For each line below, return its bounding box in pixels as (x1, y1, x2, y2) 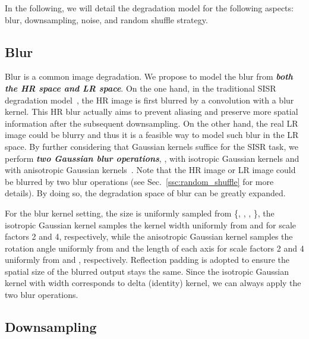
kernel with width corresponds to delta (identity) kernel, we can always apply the (5, 277, 301, 289)
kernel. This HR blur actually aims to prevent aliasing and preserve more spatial (5, 105, 298, 118)
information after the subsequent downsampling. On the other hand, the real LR (5, 117, 298, 129)
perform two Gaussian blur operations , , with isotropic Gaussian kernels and (5, 152, 299, 164)
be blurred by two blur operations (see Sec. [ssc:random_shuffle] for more (5, 175, 274, 187)
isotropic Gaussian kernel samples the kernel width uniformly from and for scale (5, 218, 297, 231)
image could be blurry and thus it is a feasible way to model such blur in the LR (5, 128, 299, 141)
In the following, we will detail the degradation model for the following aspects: (5, 2, 294, 14)
